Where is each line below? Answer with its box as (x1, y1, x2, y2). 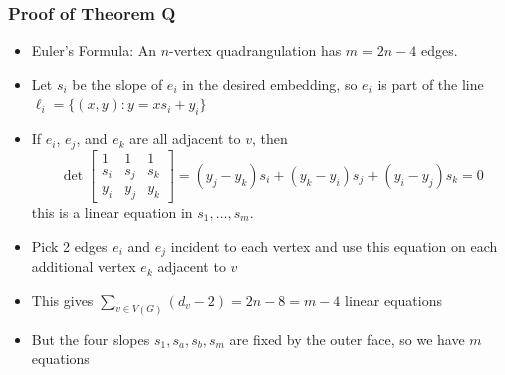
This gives (31, 289, 94, 310)
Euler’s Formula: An (31, 40, 157, 61)
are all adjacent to (129, 128, 241, 149)
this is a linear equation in (31, 202, 193, 222)
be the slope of (72, 73, 163, 94)
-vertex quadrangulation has (169, 40, 342, 61)
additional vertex (31, 256, 136, 277)
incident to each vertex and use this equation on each (170, 235, 498, 256)
